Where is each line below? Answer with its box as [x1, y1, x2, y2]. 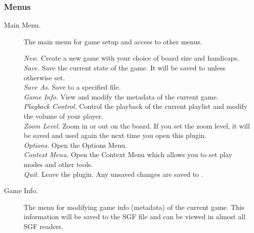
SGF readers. [24, 221, 64, 231]
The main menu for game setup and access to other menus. [24, 36, 202, 46]
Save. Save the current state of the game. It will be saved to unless [24, 63, 225, 72]
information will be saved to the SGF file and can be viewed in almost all [24, 211, 246, 222]
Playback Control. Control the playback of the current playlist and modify [24, 101, 248, 111]
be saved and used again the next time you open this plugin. [24, 130, 207, 140]
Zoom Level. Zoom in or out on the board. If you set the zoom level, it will [24, 120, 250, 131]
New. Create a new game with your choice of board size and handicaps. [24, 53, 240, 63]
